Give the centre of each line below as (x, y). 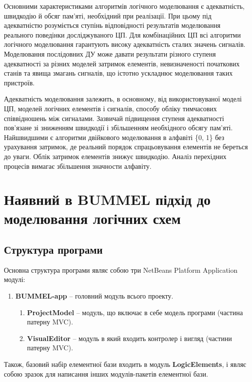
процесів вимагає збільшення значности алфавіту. (78, 166)
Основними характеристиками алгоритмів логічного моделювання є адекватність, (124, 6)
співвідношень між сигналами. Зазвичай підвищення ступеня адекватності (114, 118)
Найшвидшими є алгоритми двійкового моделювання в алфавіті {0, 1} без (114, 137)
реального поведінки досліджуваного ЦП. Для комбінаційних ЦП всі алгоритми (122, 34)
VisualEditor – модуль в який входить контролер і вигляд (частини (129, 338)
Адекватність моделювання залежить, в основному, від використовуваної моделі (123, 99)
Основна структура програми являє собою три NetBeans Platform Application (121, 270)
